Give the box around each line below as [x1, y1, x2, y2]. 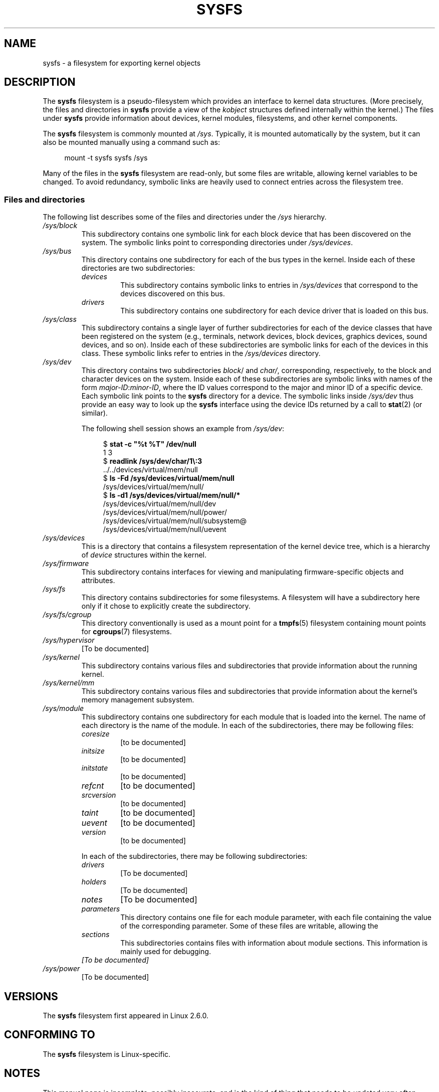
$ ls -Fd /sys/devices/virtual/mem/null [103, 474, 235, 483]
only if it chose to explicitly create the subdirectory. [81, 602, 251, 611]
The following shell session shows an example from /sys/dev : [81, 424, 284, 433]
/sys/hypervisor [43, 636, 95, 645]
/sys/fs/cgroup [43, 610, 92, 619]
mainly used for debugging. [120, 947, 211, 956]
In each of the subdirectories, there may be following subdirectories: [81, 852, 308, 861]
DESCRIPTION [4, 76, 76, 89]
